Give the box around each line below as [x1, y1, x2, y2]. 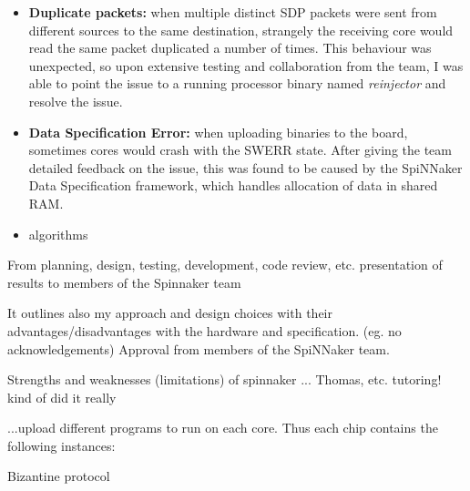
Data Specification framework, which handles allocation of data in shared [28, 176, 438, 195]
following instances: [7, 435, 116, 455]
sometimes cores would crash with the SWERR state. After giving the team [28, 140, 452, 159]
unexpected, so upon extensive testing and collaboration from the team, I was [28, 56, 464, 75]
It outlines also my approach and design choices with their [7, 303, 332, 322]
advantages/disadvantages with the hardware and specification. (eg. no [7, 321, 402, 340]
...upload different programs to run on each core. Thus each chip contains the [7, 418, 438, 437]
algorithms [28, 224, 88, 243]
